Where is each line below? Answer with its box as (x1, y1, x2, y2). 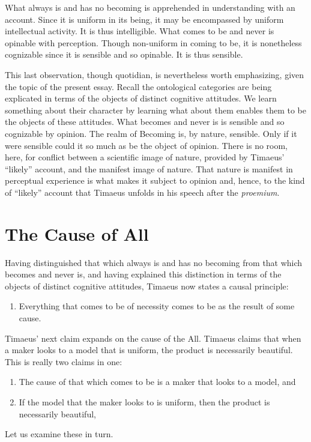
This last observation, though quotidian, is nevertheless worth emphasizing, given (5, 68, 304, 80)
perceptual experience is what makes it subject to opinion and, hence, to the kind (5, 174, 305, 187)
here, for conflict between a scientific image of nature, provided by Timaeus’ (5, 151, 285, 163)
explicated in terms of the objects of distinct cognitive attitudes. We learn (5, 92, 277, 104)
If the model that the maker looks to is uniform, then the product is (19, 395, 270, 408)
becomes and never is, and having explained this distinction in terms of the (5, 268, 282, 280)
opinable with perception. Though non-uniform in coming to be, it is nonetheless (5, 36, 302, 49)
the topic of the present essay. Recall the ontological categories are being (5, 80, 272, 92)
